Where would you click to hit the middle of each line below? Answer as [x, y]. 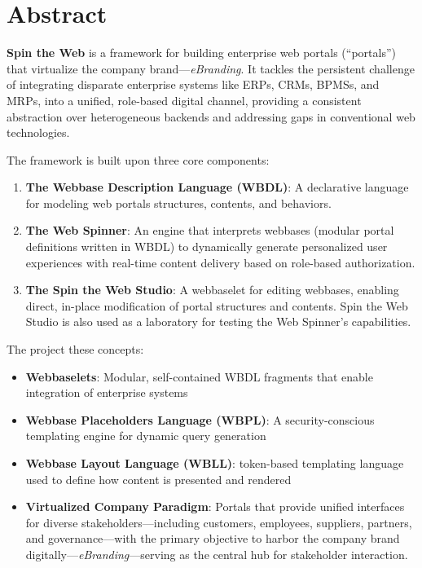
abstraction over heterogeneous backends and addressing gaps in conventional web [211, 116]
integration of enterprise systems [107, 392]
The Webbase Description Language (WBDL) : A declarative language [217, 187]
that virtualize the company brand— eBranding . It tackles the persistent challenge [211, 68]
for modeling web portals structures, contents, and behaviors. [178, 203]
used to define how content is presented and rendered [158, 479]
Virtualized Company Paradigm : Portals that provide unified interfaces [215, 506]
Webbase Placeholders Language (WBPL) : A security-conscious [200, 419]
